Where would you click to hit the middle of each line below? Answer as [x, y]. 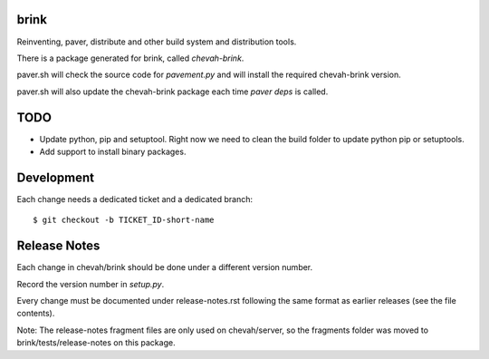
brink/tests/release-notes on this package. [96, 343]
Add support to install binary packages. [113, 151]
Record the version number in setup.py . [91, 284]
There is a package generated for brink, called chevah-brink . [130, 58]
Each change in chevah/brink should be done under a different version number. [165, 267]
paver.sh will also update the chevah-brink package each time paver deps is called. [173, 92]
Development [56, 177]
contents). [36, 314]
